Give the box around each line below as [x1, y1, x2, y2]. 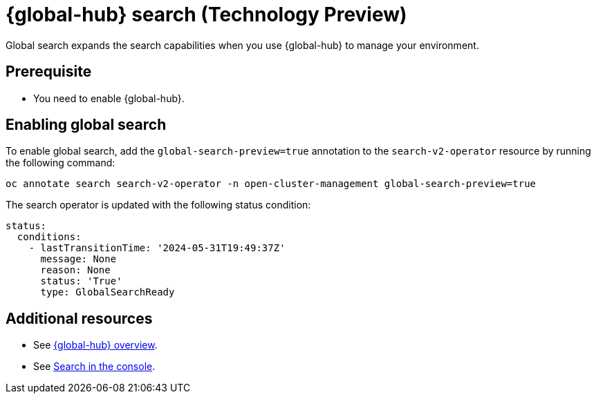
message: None [40, 253, 117, 265]
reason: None [40, 264, 111, 276]
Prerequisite [6, 63, 92, 81]
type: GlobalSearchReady [40, 286, 175, 298]
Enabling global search [6, 116, 167, 134]
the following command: [6, 157, 115, 169]
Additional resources [6, 309, 153, 327]
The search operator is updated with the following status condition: [6, 199, 311, 211]
